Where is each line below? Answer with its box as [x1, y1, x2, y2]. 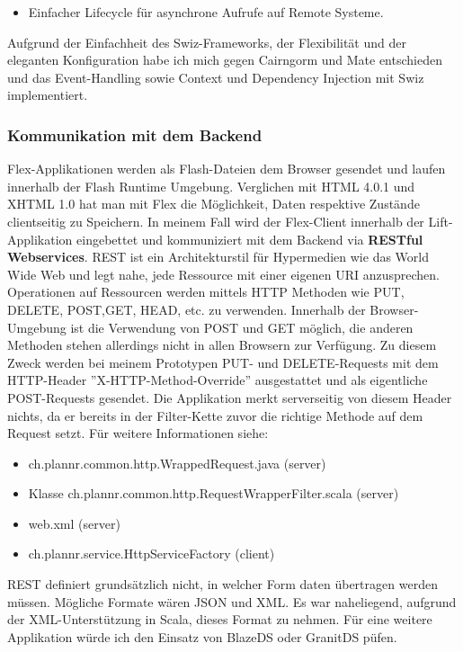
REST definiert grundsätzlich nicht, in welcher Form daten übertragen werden [7, 575, 438, 594]
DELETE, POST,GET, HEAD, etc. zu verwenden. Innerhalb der [7, 299, 366, 318]
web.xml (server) [28, 514, 120, 532]
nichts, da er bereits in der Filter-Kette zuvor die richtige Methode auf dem [7, 406, 423, 424]
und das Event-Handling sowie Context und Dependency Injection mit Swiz [7, 67, 424, 86]
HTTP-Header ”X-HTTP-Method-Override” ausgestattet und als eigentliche [7, 371, 428, 389]
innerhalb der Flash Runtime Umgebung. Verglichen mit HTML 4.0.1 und [7, 176, 415, 195]
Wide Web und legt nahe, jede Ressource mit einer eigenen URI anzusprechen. [7, 264, 440, 283]
